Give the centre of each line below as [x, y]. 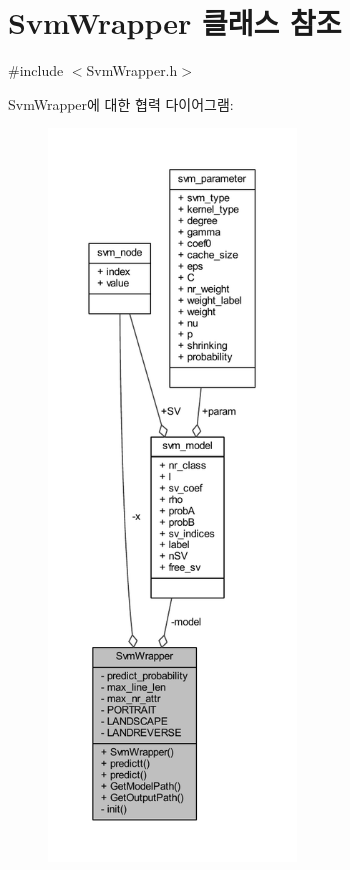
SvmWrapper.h [132, 70]
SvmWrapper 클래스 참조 [175, 22]
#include [36, 70]
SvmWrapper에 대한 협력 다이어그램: [121, 103]
